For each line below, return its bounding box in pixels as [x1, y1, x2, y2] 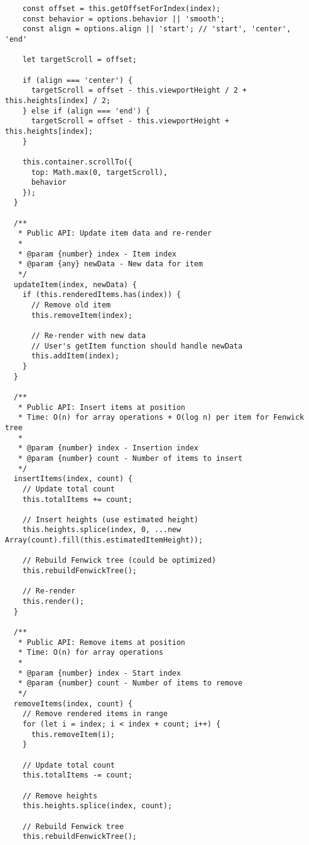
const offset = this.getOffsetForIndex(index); [22, 4, 221, 13]
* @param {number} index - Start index [18, 668, 181, 677]
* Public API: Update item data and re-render [18, 229, 212, 238]
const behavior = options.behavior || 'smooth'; [22, 14, 225, 23]
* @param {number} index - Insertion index [18, 444, 198, 453]
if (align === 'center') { [22, 75, 133, 85]
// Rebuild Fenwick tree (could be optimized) [22, 556, 216, 565]
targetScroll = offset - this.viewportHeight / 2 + [31, 86, 247, 95]
